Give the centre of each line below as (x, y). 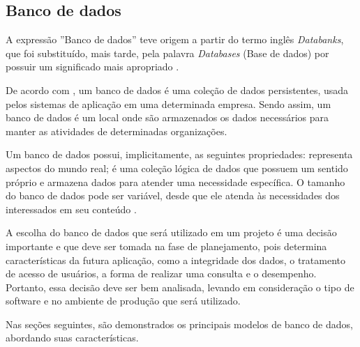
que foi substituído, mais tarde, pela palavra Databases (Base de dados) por (167, 53)
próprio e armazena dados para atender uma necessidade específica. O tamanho (175, 182)
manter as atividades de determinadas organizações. (117, 131)
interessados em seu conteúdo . (71, 209)
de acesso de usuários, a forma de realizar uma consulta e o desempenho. (161, 273)
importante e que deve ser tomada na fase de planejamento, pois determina (166, 246)
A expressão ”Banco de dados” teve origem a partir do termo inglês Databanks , (175, 39)
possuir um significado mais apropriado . (92, 67)
